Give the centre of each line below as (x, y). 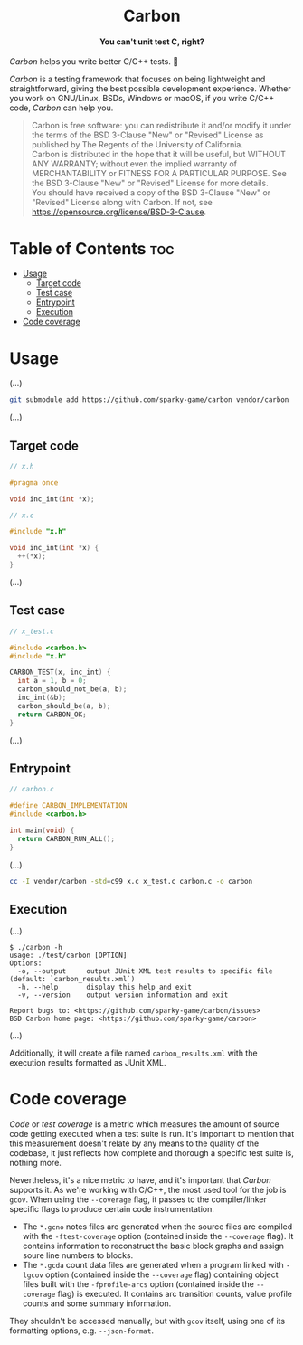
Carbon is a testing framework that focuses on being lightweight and (137, 79)
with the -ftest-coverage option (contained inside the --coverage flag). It (158, 1236)
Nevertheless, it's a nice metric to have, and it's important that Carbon (140, 1180)
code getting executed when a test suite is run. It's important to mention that (152, 1134)
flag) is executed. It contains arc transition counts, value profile (175, 1294)
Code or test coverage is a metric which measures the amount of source (144, 1124)
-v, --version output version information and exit (123, 995)
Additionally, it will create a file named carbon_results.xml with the (133, 1053)
